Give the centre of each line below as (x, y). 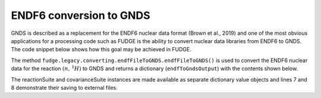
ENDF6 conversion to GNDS (81, 15)
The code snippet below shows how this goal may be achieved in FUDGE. (101, 50)
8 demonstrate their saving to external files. (64, 87)
